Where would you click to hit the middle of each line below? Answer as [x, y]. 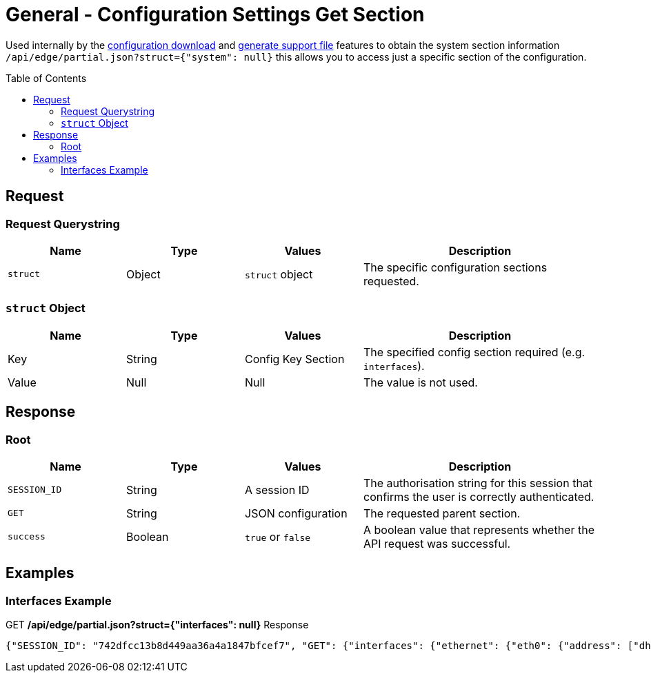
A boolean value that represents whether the [479, 530]
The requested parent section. [442, 513]
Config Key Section [295, 359]
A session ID [277, 490]
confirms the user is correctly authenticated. [479, 496]
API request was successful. [437, 543]
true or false [278, 536]
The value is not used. [421, 382]
